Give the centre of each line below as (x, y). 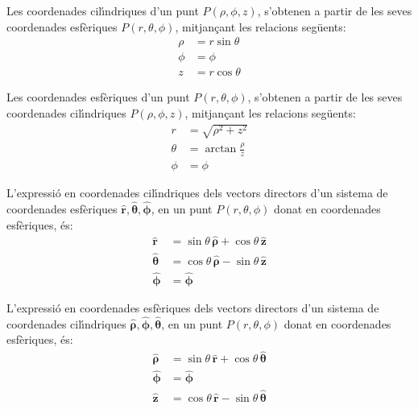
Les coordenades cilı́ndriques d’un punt (103, 10)
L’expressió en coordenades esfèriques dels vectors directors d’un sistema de (193, 308)
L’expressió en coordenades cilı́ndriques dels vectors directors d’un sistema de (197, 193)
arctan (221, 149)
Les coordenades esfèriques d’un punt (98, 97)
